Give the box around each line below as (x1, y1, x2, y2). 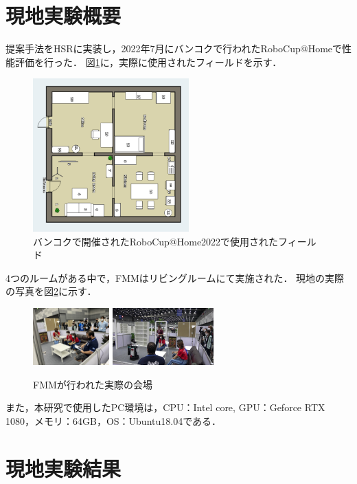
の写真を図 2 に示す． (5, 284, 97, 298)
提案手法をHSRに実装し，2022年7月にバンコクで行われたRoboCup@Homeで (5, 41, 343, 56)
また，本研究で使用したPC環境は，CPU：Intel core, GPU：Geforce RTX (5, 400, 325, 415)
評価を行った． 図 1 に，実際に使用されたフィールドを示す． (14, 54, 282, 69)
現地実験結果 (5, 454, 122, 482)
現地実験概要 (5, 1, 122, 30)
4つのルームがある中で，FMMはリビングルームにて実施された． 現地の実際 (5, 270, 345, 285)
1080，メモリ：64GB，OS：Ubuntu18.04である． (5, 413, 222, 428)
